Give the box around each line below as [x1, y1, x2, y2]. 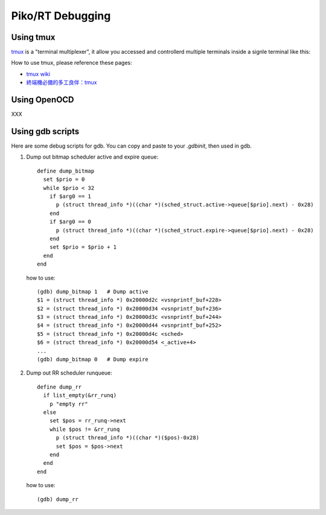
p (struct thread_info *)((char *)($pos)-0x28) [56, 435, 199, 441]
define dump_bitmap [37, 167, 95, 174]
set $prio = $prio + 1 [49, 244, 117, 251]
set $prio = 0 [43, 176, 85, 183]
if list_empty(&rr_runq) [43, 392, 117, 399]
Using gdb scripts [11, 126, 80, 136]
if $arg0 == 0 [49, 218, 92, 225]
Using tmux [11, 32, 56, 42]
